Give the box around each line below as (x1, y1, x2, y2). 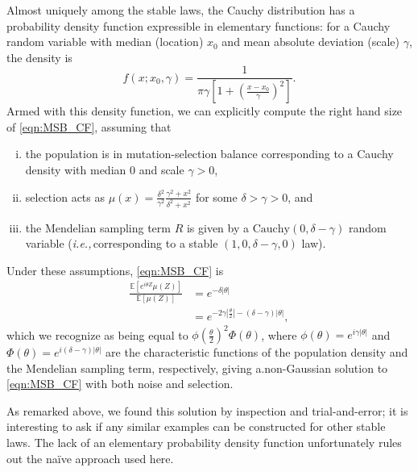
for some (195, 188, 238, 205)
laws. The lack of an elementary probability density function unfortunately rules (6, 434, 402, 451)
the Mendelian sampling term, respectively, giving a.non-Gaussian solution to (6, 359, 388, 376)
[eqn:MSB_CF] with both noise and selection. (6, 375, 234, 392)
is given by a (186, 219, 250, 236)
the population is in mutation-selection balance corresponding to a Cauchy (25, 145, 394, 162)
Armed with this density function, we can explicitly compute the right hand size (6, 102, 403, 119)
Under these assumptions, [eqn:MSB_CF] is (6, 261, 224, 278)
